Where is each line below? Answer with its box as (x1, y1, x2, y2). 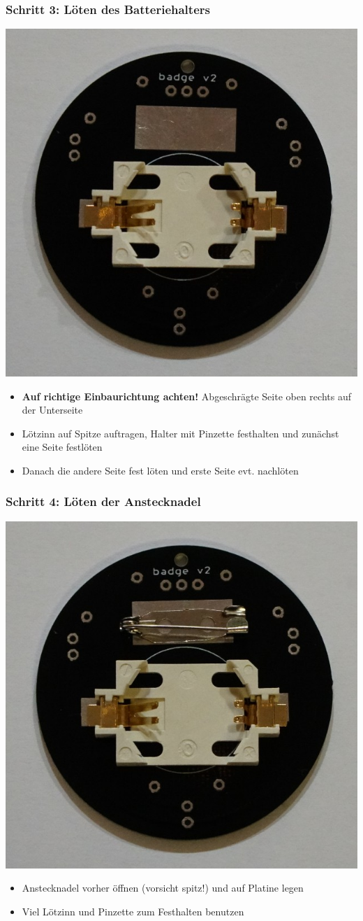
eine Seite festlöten (22, 440, 103, 454)
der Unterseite (22, 402, 83, 417)
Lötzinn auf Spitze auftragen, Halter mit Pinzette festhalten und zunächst (22, 426, 339, 440)
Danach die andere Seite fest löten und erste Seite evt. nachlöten (22, 463, 299, 477)
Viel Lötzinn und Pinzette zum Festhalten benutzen (22, 904, 244, 918)
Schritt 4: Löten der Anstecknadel (6, 493, 201, 510)
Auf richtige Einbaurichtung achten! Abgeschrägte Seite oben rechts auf (22, 388, 351, 403)
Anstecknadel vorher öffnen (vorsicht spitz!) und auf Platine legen (22, 880, 304, 895)
